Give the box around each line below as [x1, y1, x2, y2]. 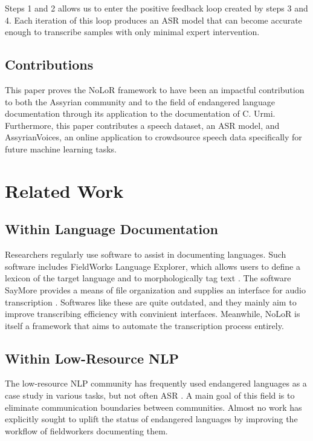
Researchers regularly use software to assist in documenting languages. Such [5, 248, 286, 261]
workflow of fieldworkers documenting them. [5, 424, 168, 437]
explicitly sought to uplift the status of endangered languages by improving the [5, 413, 298, 425]
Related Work [5, 178, 124, 203]
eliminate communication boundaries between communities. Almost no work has [5, 400, 302, 413]
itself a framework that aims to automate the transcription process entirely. [5, 319, 284, 332]
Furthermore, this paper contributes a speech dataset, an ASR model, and [5, 119, 280, 131]
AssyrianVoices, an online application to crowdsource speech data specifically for [5, 131, 302, 143]
